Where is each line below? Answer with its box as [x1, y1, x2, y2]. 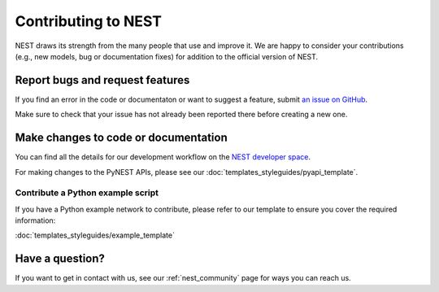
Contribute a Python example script [15, 187, 159, 198]
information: [15, 216, 56, 225]
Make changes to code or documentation [15, 131, 228, 145]
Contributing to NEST [15, 12, 163, 30]
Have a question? [15, 252, 106, 266]
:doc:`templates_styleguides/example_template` [15, 230, 175, 240]
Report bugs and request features [15, 73, 190, 87]
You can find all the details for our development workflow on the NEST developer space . [15, 152, 311, 162]
